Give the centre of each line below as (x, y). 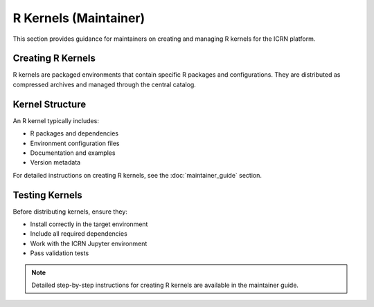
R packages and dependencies (74, 133)
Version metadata (55, 162)
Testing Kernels (47, 195)
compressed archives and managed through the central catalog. (105, 84)
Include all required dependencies (79, 234)
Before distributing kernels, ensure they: (70, 212)
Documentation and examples (73, 153)
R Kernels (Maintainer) (79, 18)
